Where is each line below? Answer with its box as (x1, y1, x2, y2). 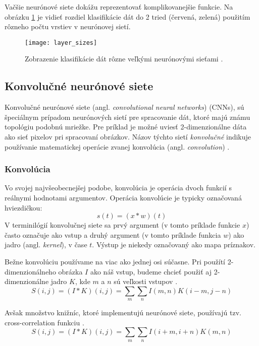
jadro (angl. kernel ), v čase (5, 239, 87, 250)
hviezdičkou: (5, 202, 42, 213)
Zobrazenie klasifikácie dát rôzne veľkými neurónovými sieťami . (25, 53, 223, 64)
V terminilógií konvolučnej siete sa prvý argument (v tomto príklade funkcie (5, 220, 240, 230)
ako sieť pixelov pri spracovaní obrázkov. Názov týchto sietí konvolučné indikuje (5, 131, 251, 142)
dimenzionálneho (5, 266, 56, 276)
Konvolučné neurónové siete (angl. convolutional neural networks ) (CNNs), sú (5, 102, 244, 112)
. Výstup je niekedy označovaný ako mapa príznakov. (92, 239, 255, 250)
